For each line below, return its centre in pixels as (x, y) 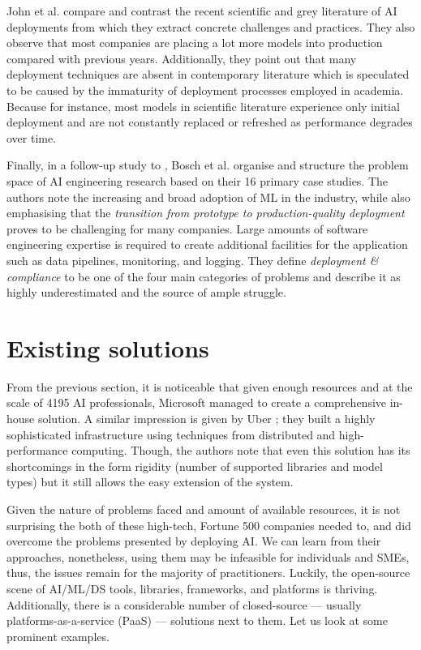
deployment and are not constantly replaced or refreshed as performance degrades (210, 122)
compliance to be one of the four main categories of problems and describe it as (204, 276)
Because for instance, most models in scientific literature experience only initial (203, 106)
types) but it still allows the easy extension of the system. (150, 482)
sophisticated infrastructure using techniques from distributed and (171, 434)
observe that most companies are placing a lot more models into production (195, 43)
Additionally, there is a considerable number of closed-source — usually (184, 604)
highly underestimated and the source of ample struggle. (146, 292)
